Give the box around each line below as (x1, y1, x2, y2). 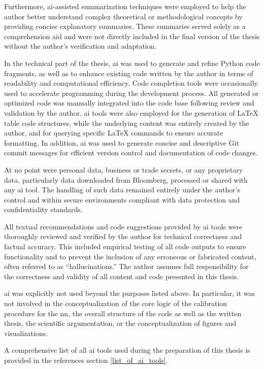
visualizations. (4, 327, 48, 338)
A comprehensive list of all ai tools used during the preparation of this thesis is (4, 345, 250, 355)
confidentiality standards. (4, 204, 83, 215)
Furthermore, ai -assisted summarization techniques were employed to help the (4, 1, 246, 11)
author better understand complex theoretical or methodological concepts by (4, 11, 243, 21)
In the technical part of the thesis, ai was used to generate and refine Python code (4, 57, 260, 68)
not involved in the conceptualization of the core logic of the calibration (4, 298, 227, 309)
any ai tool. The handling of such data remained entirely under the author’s (4, 184, 241, 195)
